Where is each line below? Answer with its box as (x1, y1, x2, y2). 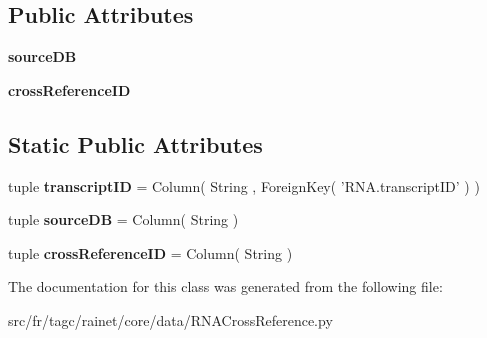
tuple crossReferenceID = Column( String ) (8, 242, 293, 263)
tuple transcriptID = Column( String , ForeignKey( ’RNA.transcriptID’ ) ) (8, 175, 480, 196)
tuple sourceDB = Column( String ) (8, 209, 239, 230)
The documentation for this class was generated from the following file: (8, 276, 443, 297)
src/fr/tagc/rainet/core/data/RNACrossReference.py (8, 309, 333, 330)
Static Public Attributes (8, 128, 263, 159)
